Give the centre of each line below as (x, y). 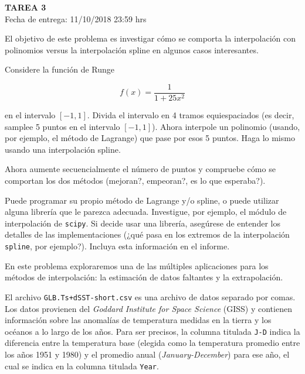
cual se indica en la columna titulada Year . (82, 366)
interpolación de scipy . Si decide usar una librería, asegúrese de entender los (143, 223)
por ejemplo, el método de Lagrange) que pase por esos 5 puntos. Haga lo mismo (150, 138)
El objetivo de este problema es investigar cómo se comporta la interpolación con (150, 38)
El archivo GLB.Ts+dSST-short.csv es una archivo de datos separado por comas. (150, 296)
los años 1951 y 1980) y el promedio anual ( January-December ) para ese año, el (147, 354)
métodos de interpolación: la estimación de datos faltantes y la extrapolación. (144, 277)
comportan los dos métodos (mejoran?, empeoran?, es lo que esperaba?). (135, 180)
